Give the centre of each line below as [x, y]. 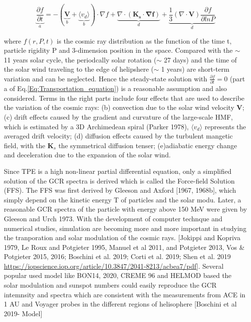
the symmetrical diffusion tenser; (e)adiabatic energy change [148, 145]
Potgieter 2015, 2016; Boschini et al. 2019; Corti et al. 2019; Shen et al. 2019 [118, 256]
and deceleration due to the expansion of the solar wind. [87, 155]
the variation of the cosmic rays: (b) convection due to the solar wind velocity [119, 107]
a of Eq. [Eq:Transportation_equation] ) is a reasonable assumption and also [116, 88]
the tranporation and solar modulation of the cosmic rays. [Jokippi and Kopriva [122, 238]
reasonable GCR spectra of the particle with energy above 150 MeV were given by [125, 209]
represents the [225, 126]
